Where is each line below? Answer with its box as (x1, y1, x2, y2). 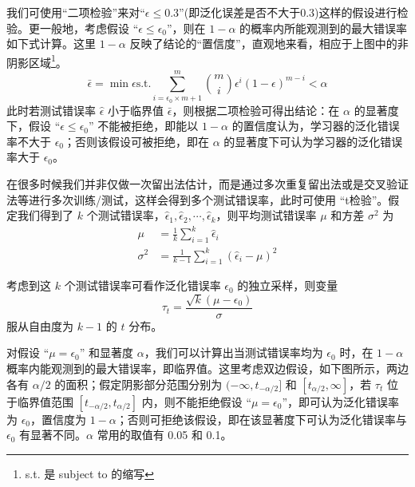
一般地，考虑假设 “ (39, 19, 139, 36)
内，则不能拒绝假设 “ (141, 393, 251, 410)
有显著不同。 (19, 426, 87, 443)
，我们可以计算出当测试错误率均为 (144, 344, 323, 361)
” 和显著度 (79, 344, 134, 361)
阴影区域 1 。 (6, 51, 67, 70)
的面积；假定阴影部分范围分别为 (54, 375, 223, 392)
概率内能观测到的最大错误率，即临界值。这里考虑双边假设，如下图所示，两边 (6, 360, 409, 376)
